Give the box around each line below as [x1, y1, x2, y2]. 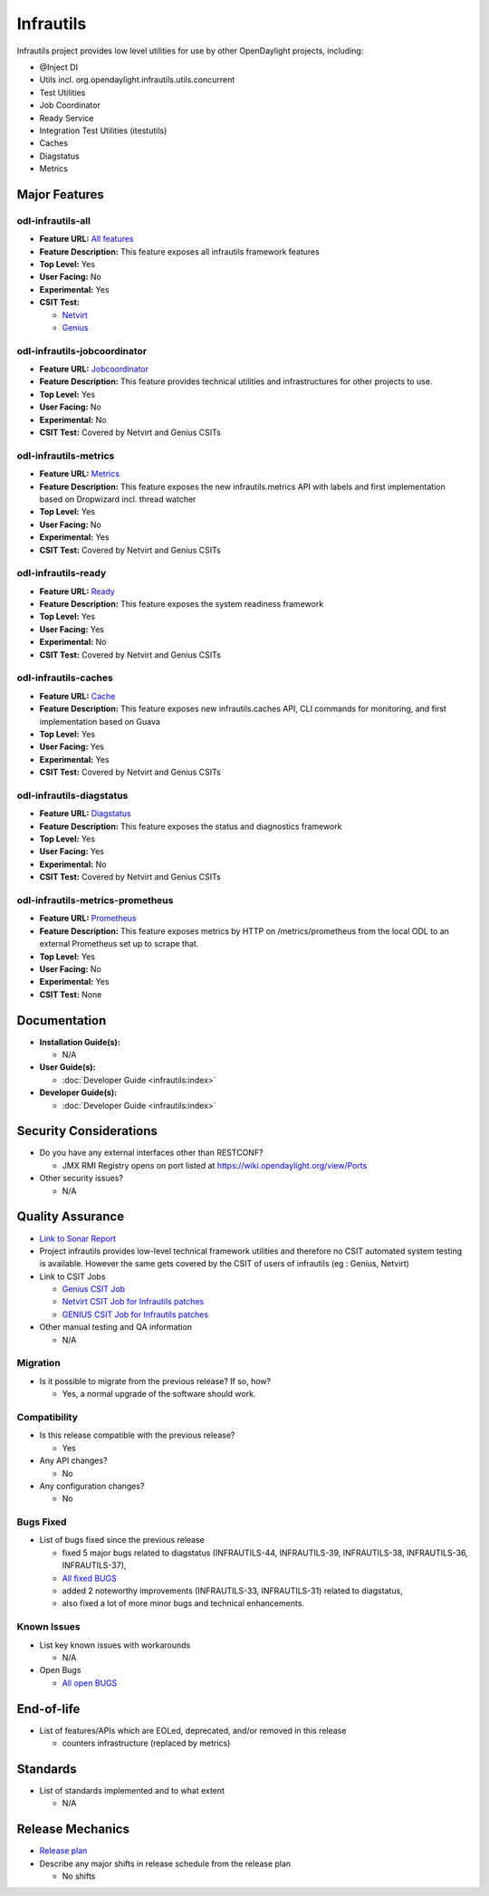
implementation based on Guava [39, 716, 160, 727]
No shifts [62, 1871, 96, 1882]
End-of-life [16, 1701, 81, 1717]
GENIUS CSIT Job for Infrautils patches [62, 1309, 208, 1320]
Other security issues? [39, 1173, 124, 1184]
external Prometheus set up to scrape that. [39, 938, 199, 949]
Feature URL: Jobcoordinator [39, 363, 149, 375]
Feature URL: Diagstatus [39, 808, 131, 819]
